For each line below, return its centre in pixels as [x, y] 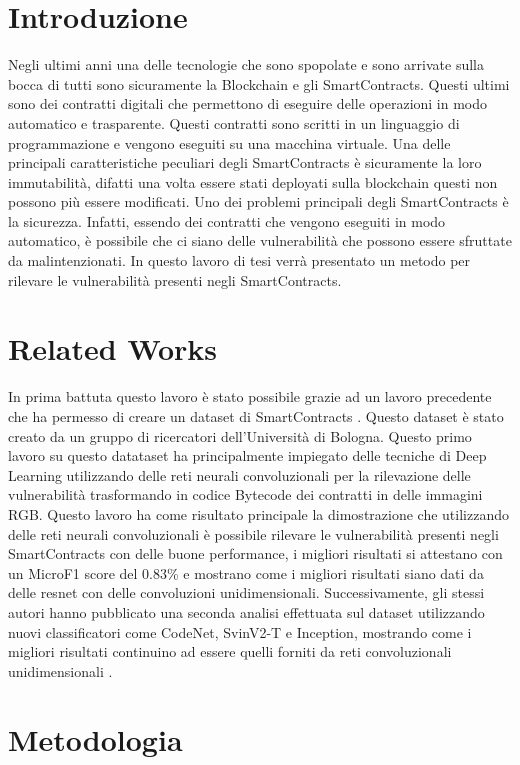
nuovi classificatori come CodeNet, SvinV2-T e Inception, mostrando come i [240, 631]
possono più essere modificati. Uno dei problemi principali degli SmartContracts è [258, 201]
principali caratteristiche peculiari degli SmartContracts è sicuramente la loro [245, 162]
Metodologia [95, 739]
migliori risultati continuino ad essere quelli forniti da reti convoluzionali [230, 651]
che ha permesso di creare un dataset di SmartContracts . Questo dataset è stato [256, 415]
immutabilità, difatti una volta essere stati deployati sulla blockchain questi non [253, 181]
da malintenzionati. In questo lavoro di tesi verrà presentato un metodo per [239, 260]
